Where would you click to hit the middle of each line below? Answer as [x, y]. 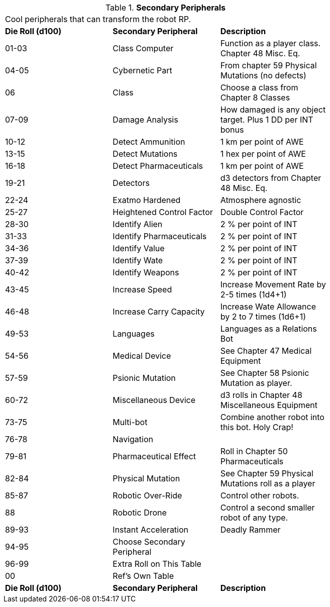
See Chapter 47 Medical [266, 351]
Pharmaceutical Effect [154, 456]
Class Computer [143, 48]
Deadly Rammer [250, 530]
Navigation [133, 439]
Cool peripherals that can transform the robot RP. [98, 19]
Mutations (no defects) [263, 75]
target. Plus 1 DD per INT [267, 120]
